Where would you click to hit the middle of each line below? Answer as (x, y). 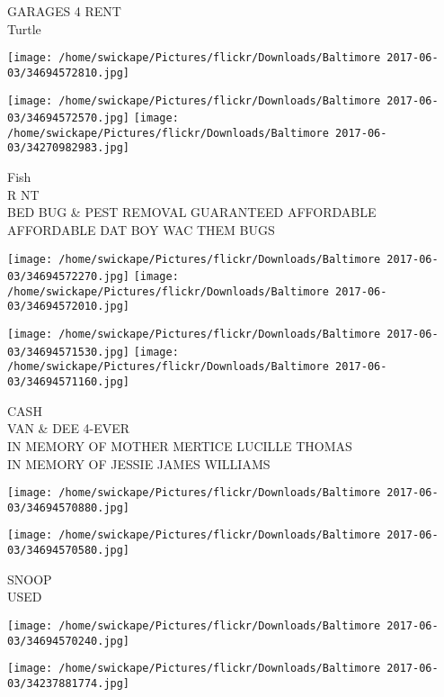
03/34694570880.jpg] (69, 507)
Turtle (24, 28)
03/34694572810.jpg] (69, 72)
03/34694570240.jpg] (69, 641)
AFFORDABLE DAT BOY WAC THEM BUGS (141, 229)
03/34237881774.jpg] (69, 683)
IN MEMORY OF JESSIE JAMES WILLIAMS (139, 463)
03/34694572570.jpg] (69, 118)
